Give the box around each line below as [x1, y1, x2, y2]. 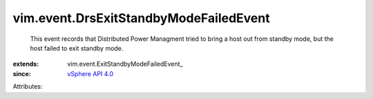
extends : [12, 60, 39, 69]
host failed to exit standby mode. [30, 44, 124, 52]
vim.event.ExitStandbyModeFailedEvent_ [67, 60, 183, 69]
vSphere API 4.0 [67, 69, 114, 78]
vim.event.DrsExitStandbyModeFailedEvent [12, 10, 270, 26]
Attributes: [12, 82, 43, 91]
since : [12, 69, 31, 78]
